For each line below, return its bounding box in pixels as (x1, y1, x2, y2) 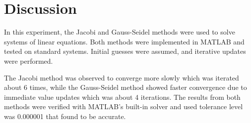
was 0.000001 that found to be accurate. (4, 111, 126, 121)
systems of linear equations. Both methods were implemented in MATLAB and (4, 36, 245, 46)
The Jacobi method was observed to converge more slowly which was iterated (4, 72, 239, 82)
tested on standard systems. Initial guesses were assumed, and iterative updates (4, 46, 246, 56)
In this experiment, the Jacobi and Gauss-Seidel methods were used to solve (4, 27, 235, 37)
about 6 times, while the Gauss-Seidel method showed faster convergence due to (4, 82, 247, 92)
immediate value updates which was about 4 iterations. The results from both (4, 91, 241, 102)
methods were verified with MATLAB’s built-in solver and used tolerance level (4, 101, 243, 112)
